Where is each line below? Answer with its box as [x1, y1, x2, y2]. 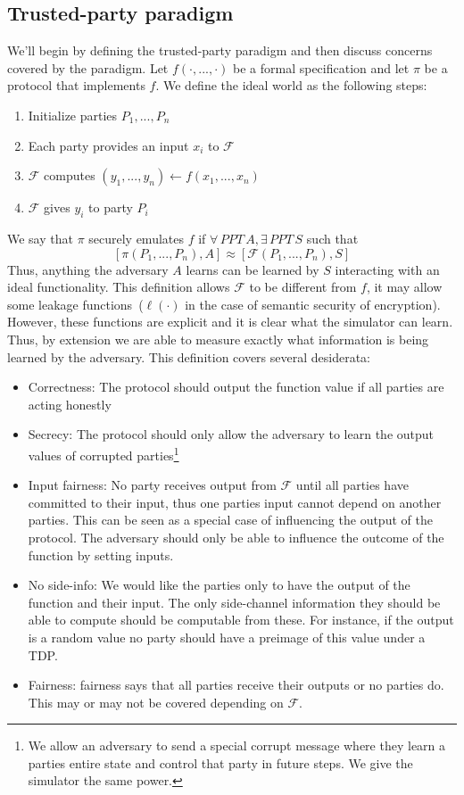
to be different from [249, 277, 357, 296]
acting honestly [28, 394, 112, 413]
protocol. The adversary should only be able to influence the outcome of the [28, 527, 444, 546]
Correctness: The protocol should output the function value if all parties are [28, 377, 444, 396]
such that [306, 228, 359, 247]
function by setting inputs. [28, 545, 174, 564]
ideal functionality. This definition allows [7, 277, 230, 296]
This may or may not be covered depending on [28, 692, 284, 711]
